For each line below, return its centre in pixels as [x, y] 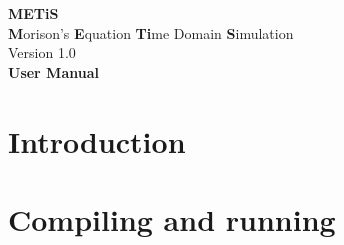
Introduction [97, 140]
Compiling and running [172, 218]
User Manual [53, 71]
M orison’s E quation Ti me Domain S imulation [151, 32]
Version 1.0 [42, 52]
